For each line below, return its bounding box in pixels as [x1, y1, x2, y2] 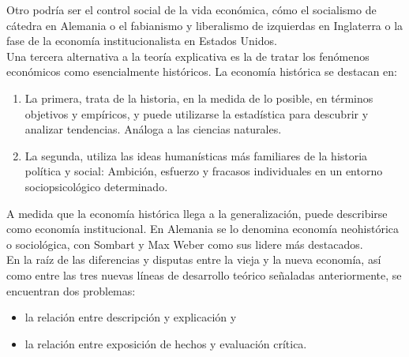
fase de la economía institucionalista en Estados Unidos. [6, 32, 277, 49]
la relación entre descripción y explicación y [24, 309, 237, 325]
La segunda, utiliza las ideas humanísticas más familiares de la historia [24, 147, 368, 163]
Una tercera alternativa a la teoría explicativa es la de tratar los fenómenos [6, 47, 370, 64]
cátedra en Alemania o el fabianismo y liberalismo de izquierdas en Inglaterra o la [6, 17, 403, 33]
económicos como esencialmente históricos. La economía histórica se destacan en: [6, 63, 397, 80]
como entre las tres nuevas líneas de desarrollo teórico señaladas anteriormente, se [6, 266, 402, 283]
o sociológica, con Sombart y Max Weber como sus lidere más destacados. [6, 235, 363, 252]
